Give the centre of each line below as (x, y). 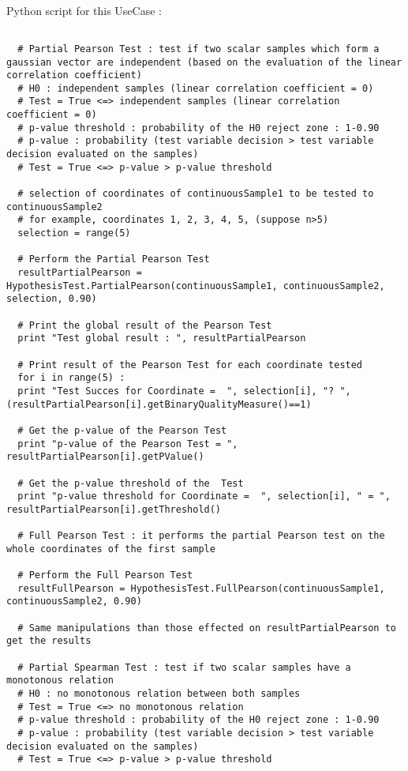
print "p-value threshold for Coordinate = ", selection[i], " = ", (204, 496)
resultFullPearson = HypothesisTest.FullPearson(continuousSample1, (201, 588)
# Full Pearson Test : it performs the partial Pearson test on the (201, 536)
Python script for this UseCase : (84, 10)
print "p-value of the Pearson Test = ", (128, 444)
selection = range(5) (74, 233)
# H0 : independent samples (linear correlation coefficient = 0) (196, 88)
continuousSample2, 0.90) (74, 602)
